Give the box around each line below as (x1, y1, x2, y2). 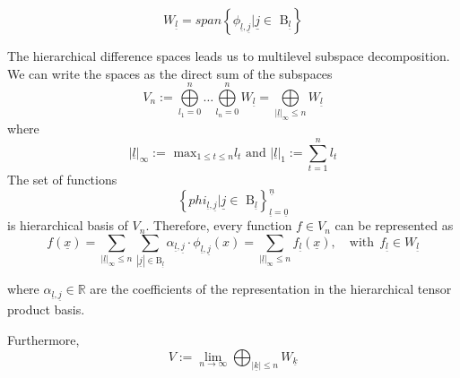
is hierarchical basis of (7, 216, 128, 235)
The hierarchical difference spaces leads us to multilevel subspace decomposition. (7, 47, 450, 64)
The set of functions (7, 169, 117, 188)
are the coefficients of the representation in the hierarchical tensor (90, 279, 452, 298)
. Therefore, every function (145, 216, 292, 235)
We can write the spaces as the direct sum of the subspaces (7, 64, 333, 82)
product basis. (7, 300, 85, 319)
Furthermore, (7, 330, 80, 348)
